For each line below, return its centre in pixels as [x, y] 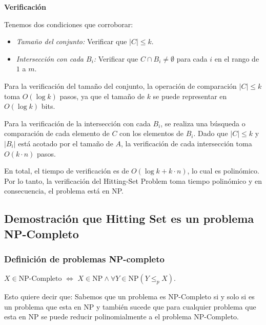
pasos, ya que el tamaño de [102, 96]
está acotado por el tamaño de [66, 143]
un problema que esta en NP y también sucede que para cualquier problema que [130, 306]
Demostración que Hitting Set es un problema [129, 218]
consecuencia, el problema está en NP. [64, 191]
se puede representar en [190, 96]
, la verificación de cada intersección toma [187, 143]
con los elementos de [152, 133]
